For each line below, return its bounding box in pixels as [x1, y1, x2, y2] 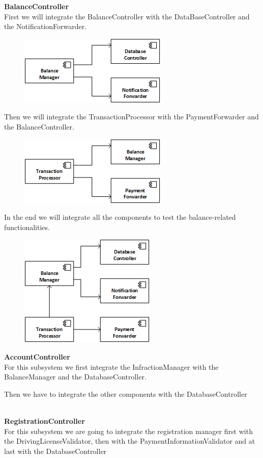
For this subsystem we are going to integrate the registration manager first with [4, 425, 253, 436]
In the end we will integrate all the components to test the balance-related [4, 212, 236, 222]
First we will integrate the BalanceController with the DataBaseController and [4, 11, 250, 21]
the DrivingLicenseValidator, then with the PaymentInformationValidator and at [4, 436, 255, 446]
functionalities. [4, 221, 50, 232]
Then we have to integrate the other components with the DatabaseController [4, 388, 247, 399]
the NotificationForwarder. [4, 21, 87, 32]
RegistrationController [4, 415, 85, 426]
